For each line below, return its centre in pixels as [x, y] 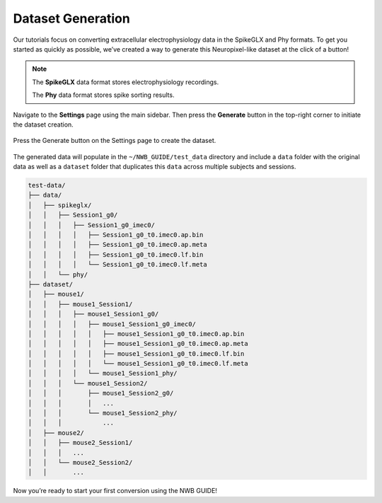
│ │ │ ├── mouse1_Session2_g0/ [101, 393]
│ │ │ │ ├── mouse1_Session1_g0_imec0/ [112, 324]
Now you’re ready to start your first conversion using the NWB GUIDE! [115, 491]
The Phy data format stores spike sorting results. [103, 95]
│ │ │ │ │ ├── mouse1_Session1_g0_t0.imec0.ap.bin [136, 334]
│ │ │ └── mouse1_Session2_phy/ [103, 413]
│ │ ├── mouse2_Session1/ [80, 443]
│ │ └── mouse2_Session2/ [80, 462]
